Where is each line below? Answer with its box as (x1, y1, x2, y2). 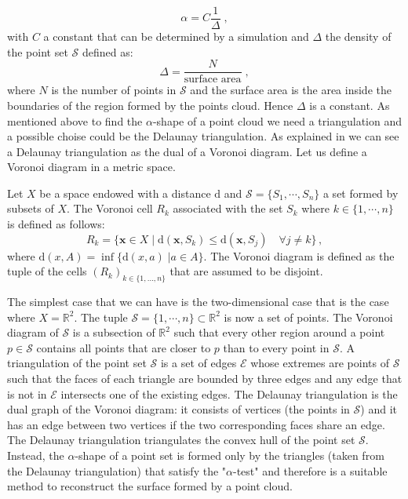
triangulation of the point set (7, 355, 147, 371)
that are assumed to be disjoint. (169, 263, 323, 279)
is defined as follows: (7, 216, 105, 232)
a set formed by (322, 184, 399, 201)
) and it (360, 401, 397, 417)
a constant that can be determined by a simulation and (43, 28, 309, 45)
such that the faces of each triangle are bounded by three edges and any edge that (7, 370, 403, 387)
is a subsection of (72, 324, 155, 341)
